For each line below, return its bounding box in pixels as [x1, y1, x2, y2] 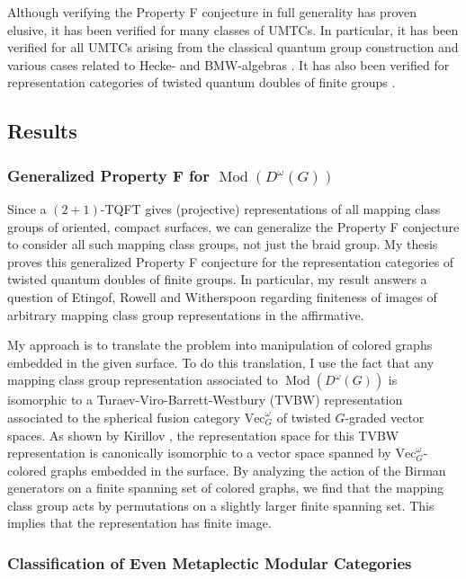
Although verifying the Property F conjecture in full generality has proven [7, 3, 417, 21]
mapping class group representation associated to [7, 370, 278, 389]
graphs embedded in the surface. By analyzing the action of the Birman [50, 460, 446, 479]
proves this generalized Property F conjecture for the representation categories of [7, 252, 454, 271]
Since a [7, 199, 47, 218]
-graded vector [345, 407, 425, 426]
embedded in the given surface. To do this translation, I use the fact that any [7, 352, 435, 371]
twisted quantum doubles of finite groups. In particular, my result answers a [7, 270, 427, 289]
